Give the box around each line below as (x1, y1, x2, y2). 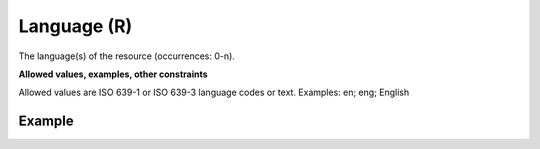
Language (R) (18, 15, 133, 37)
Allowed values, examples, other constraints (18, 68, 209, 80)
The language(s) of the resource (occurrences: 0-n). (18, 50, 235, 62)
